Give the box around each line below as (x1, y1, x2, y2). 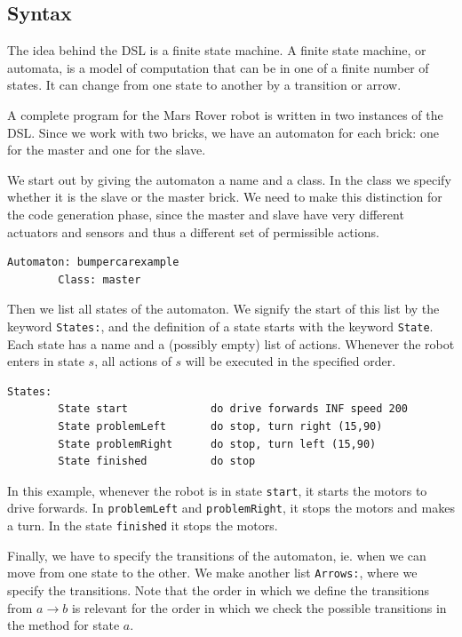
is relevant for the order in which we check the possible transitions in (71, 598, 447, 617)
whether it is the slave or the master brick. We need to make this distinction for (7, 187, 442, 206)
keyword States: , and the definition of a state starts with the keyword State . (7, 316, 434, 335)
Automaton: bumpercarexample (7, 256, 179, 269)
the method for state (7, 616, 120, 634)
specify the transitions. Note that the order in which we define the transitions (7, 580, 429, 599)
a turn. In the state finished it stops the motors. (7, 516, 278, 535)
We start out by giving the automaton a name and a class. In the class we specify (7, 170, 451, 188)
